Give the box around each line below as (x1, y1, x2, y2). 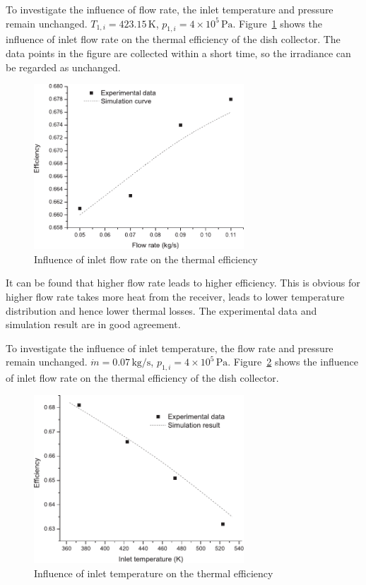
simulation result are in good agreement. (6, 317, 181, 332)
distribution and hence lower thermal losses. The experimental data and (6, 303, 317, 318)
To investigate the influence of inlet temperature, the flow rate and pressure (6, 340, 333, 355)
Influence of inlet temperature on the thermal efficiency (34, 565, 273, 580)
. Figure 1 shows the (232, 16, 322, 30)
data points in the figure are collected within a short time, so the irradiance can (6, 45, 351, 60)
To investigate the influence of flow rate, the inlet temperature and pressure (6, 2, 333, 16)
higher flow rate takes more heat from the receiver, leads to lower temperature (6, 289, 345, 304)
